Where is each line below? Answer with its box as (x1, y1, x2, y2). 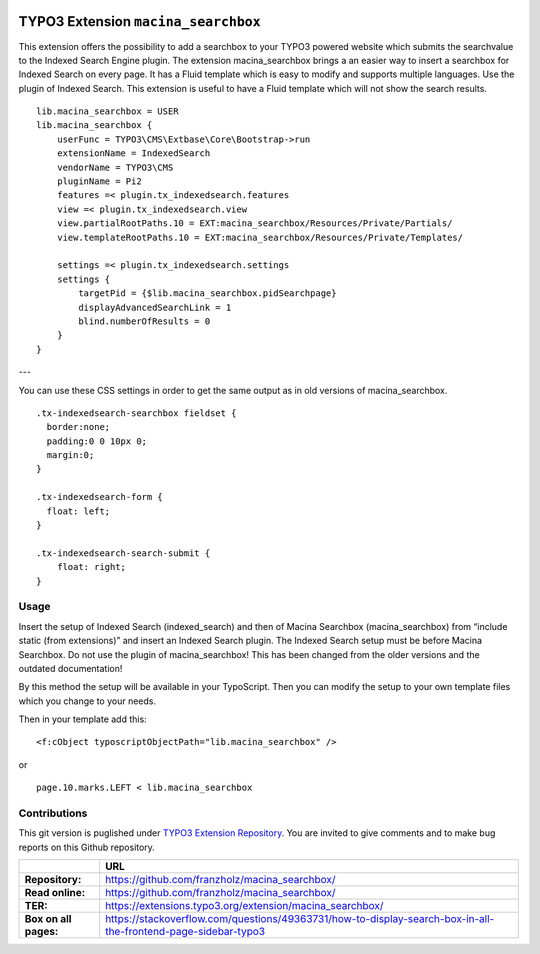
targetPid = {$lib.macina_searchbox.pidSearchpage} (78, 288, 337, 299)
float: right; (56, 561, 127, 573)
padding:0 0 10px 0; (46, 435, 148, 447)
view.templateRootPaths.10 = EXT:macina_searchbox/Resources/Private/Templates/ (56, 231, 464, 243)
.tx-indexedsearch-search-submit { (36, 547, 211, 559)
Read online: (24, 886, 86, 900)
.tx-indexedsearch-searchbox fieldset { (36, 407, 237, 419)
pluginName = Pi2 (56, 176, 142, 187)
